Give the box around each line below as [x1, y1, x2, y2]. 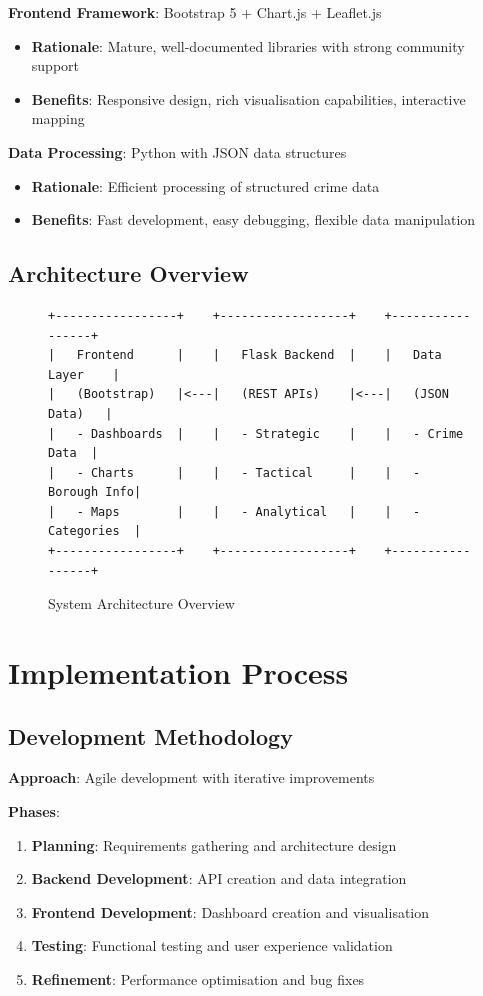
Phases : [8, 801, 60, 822]
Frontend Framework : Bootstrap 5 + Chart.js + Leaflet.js [8, 2, 382, 22]
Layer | [48, 367, 120, 382]
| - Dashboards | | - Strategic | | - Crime [48, 426, 464, 441]
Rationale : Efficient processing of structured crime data [31, 175, 380, 196]
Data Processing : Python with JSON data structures [8, 141, 347, 162]
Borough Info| [48, 485, 142, 500]
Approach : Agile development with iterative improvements [8, 767, 375, 788]
